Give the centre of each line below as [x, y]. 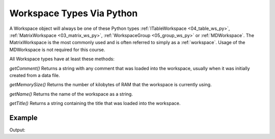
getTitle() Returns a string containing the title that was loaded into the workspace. [95, 103]
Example [23, 117]
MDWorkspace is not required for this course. [57, 49]
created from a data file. [35, 75]
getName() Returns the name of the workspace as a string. [71, 94]
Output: [17, 130]
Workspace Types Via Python [74, 13]
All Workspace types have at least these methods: [62, 59]
